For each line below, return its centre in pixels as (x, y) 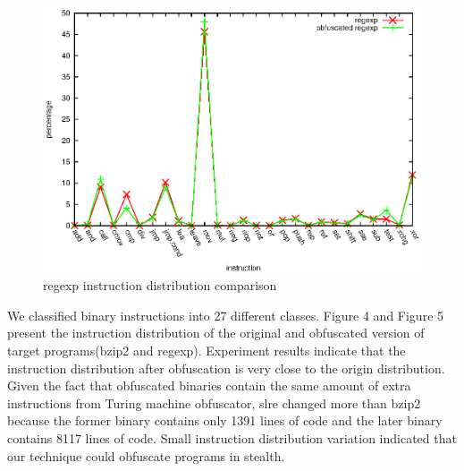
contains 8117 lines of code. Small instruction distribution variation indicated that (232, 438)
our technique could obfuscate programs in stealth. (146, 455)
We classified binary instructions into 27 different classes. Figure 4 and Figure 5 (226, 315)
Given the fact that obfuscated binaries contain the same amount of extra (209, 385)
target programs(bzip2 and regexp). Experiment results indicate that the (207, 351)
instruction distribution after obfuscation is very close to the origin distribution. (226, 368)
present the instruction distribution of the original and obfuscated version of (216, 333)
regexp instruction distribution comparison (160, 285)
